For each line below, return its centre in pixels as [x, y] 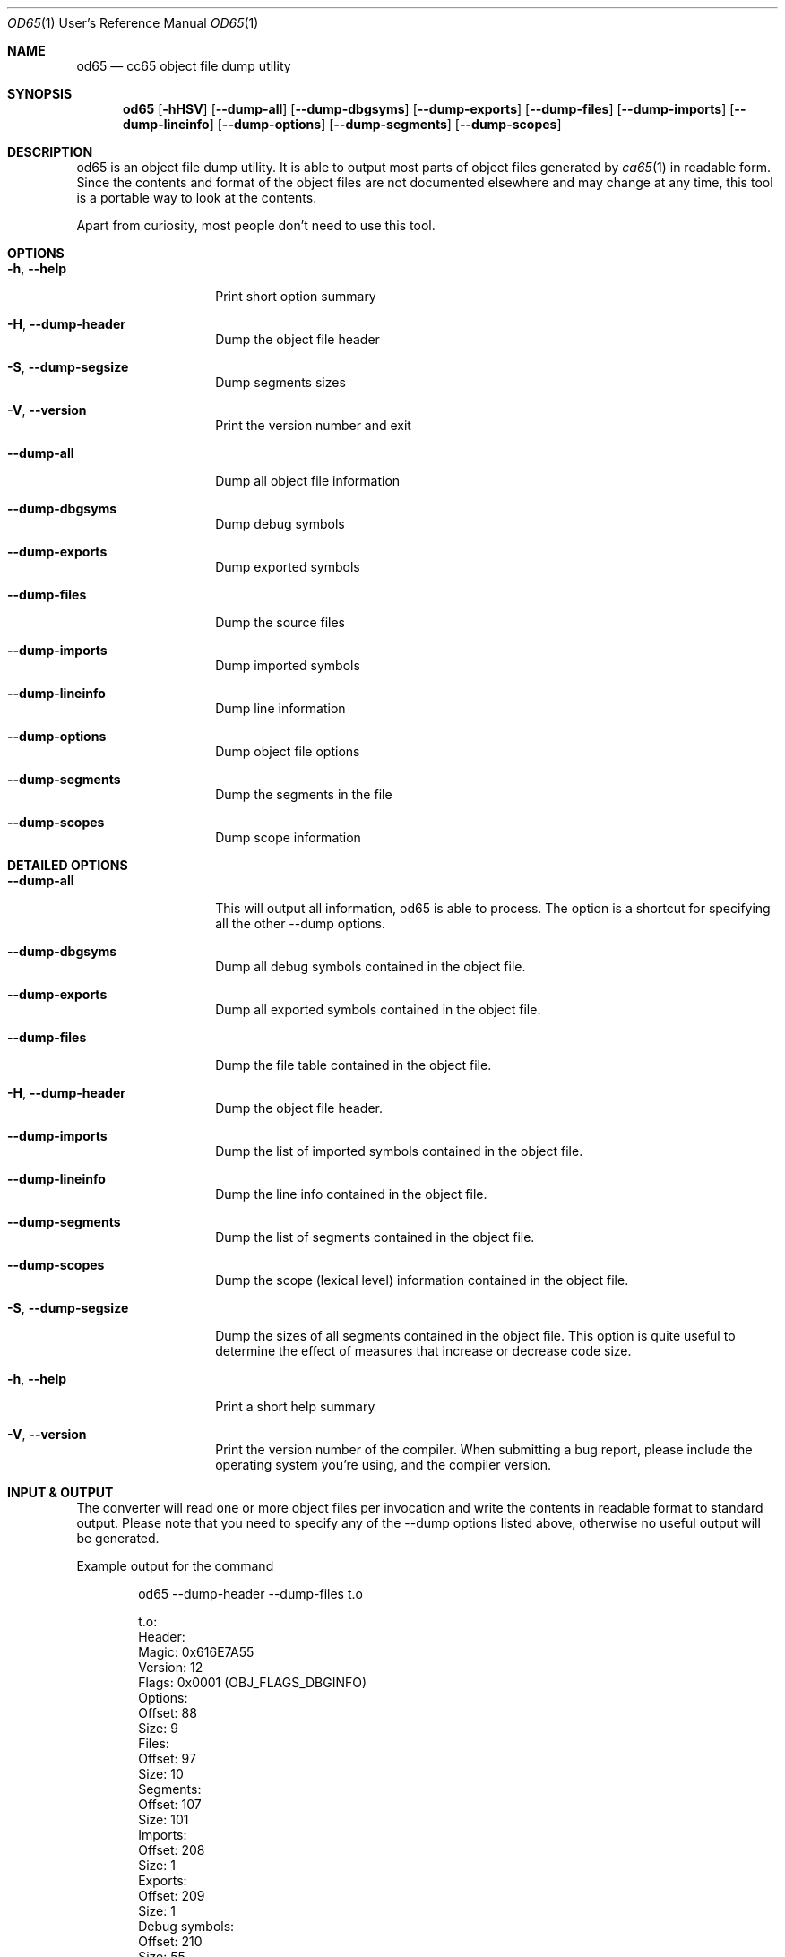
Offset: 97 [167, 1759]
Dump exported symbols [288, 567]
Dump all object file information [308, 481]
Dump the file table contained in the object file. [354, 1065]
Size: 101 [164, 1819]
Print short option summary [296, 296]
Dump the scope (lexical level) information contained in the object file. [422, 1280]
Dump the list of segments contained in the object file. [375, 1237]
